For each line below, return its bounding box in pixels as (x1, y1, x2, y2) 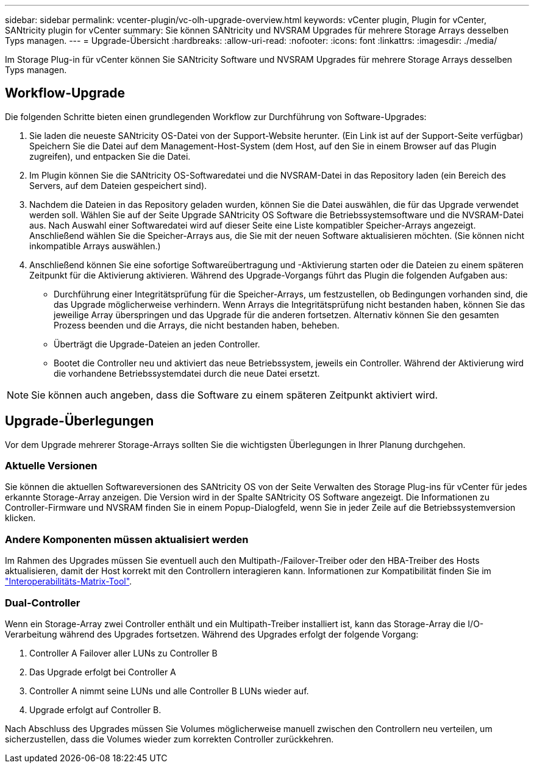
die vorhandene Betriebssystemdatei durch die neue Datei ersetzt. (54, 368, 320, 379)
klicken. (5, 513, 36, 524)
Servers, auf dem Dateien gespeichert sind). (29, 180, 207, 191)
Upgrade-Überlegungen (5, 413, 154, 429)
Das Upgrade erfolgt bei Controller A (29, 666, 176, 677)
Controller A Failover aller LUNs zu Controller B (29, 647, 218, 658)
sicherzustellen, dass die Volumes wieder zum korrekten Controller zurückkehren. (5, 733, 334, 744)
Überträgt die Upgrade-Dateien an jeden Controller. (54, 338, 260, 349)
